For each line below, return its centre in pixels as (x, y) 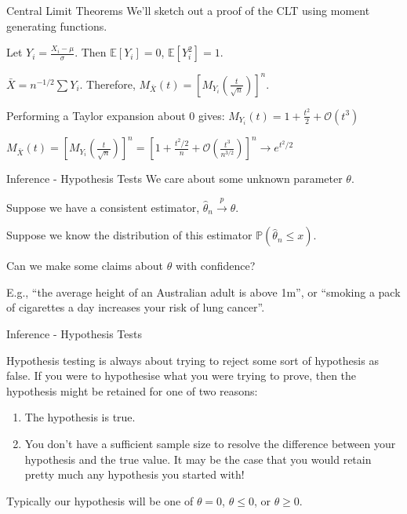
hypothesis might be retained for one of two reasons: (132, 390)
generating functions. (57, 26)
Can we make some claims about (85, 266)
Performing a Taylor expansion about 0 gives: (116, 115)
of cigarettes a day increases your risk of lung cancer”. (136, 307)
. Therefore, (107, 84)
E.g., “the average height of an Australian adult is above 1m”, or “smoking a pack (203, 292)
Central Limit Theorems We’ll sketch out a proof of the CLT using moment (188, 10)
